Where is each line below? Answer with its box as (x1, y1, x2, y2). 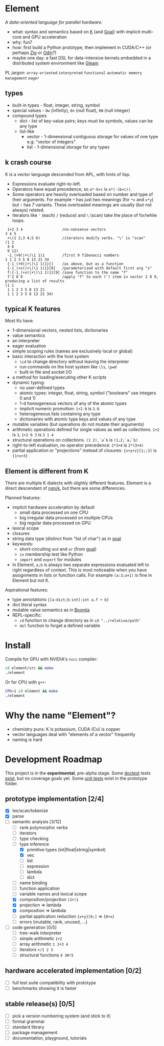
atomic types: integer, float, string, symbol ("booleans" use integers (19, 390, 157, 396)
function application (19, 886, 60, 892)
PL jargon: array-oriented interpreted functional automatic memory (5, 69, 142, 75)
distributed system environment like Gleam (12, 60, 99, 66)
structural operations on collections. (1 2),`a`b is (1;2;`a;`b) (12, 437, 138, 443)
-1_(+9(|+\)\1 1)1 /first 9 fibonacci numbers (7, 253, 119, 258)
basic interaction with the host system (12, 354, 89, 359)
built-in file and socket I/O (19, 369, 72, 375)
